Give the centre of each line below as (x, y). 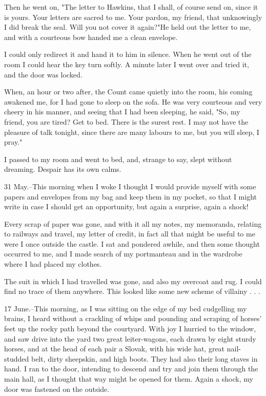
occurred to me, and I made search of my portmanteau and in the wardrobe (123, 254)
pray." (13, 142)
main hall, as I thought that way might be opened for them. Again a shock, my (129, 379)
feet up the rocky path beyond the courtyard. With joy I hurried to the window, (130, 329)
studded (17, 358)
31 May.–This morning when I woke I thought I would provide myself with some (130, 186)
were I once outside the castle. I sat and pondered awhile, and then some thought (132, 243)
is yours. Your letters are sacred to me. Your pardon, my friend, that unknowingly (133, 17)
